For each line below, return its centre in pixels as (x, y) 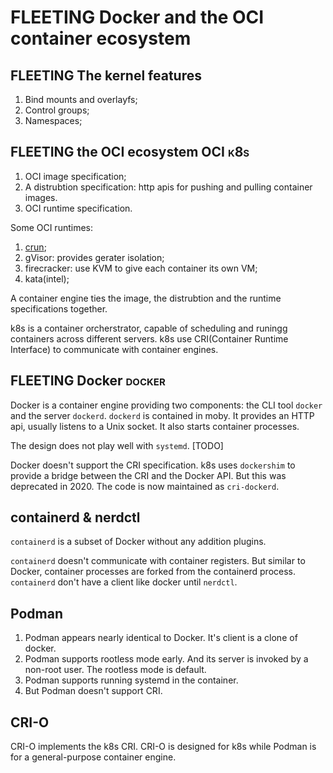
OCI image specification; (75, 176)
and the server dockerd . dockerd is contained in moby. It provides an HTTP (162, 415)
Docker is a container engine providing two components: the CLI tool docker (166, 405)
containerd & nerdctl (75, 517)
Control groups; (57, 110)
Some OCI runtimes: (52, 227)
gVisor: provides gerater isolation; (94, 257)
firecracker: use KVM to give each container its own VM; (141, 268)
